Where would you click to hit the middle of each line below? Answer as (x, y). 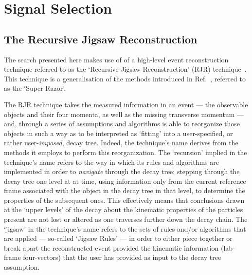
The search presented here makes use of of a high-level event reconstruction (116, 59)
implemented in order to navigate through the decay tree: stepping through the (122, 171)
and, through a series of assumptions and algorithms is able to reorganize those (122, 124)
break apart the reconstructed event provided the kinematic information (111, 247)
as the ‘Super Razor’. (35, 88)
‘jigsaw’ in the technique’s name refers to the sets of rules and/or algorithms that (125, 228)
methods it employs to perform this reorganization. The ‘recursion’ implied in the (126, 152)
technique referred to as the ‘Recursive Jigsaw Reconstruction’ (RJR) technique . (125, 69)
